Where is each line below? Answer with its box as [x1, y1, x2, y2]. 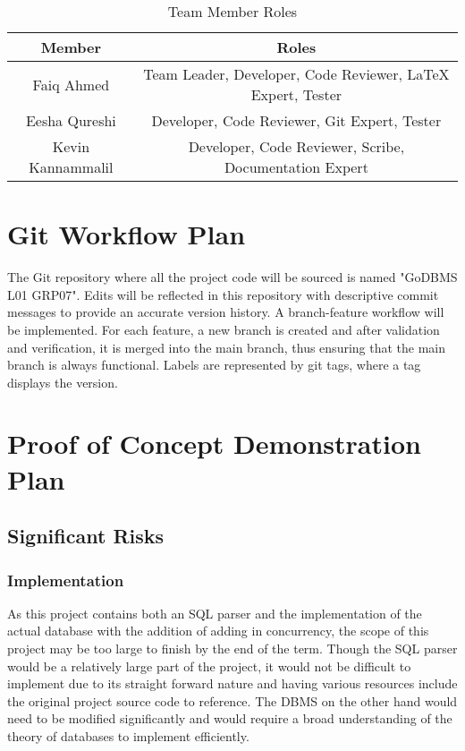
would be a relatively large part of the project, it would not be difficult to [7, 656, 411, 675]
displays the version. [7, 372, 118, 391]
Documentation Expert [224, 157, 368, 177]
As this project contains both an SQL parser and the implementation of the [7, 603, 422, 622]
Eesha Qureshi [25, 110, 116, 131]
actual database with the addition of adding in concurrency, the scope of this [7, 621, 429, 640]
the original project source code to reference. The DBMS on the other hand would [7, 691, 458, 710]
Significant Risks [7, 522, 165, 550]
